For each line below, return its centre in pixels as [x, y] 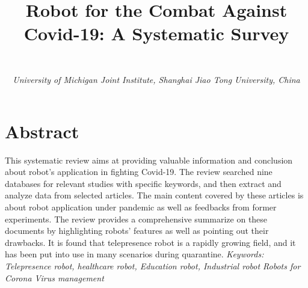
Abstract [42, 131]
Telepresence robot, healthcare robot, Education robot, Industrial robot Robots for [153, 266]
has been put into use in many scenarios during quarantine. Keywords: [134, 254]
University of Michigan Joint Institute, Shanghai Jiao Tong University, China [156, 80]
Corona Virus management [54, 277]
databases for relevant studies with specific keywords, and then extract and [143, 183]
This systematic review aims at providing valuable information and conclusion [149, 160]
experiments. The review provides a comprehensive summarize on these [136, 219]
